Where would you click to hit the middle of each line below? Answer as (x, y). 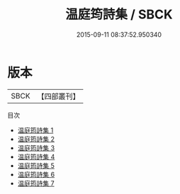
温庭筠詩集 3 (36, 148)
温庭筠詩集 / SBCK (119, 15)
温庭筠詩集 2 (36, 139)
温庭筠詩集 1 (35, 130)
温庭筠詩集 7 (36, 183)
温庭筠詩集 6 (36, 174)
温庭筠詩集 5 (36, 165)
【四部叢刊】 (58, 96)
